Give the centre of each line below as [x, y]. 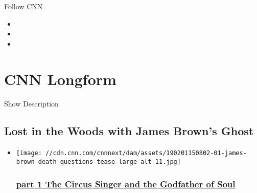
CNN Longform [60, 79]
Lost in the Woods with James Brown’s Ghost [129, 131]
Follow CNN [24, 6]
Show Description [31, 103]
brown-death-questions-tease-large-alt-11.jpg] [98, 162]
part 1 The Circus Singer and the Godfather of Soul [126, 184]
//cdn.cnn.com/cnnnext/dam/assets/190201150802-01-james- [146, 153]
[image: [29, 153]
